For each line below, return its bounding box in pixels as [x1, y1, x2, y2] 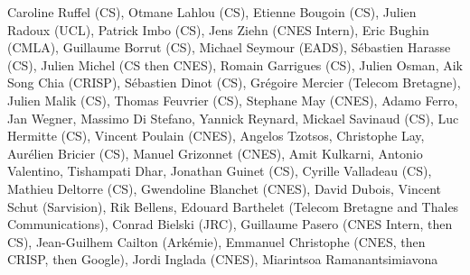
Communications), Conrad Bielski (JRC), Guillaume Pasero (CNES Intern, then [7, 215, 453, 234]
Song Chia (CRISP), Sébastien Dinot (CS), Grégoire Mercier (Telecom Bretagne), [7, 73, 461, 92]
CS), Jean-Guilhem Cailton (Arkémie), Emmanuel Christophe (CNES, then [7, 232, 426, 251]
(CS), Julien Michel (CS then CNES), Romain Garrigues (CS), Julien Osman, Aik [7, 55, 463, 74]
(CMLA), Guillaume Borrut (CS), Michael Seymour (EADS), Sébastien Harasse [7, 38, 451, 57]
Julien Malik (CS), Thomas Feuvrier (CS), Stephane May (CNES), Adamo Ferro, [7, 90, 458, 109]
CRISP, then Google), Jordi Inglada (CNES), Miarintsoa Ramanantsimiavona [7, 250, 438, 269]
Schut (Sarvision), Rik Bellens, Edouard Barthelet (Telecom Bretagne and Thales [7, 197, 459, 215]
